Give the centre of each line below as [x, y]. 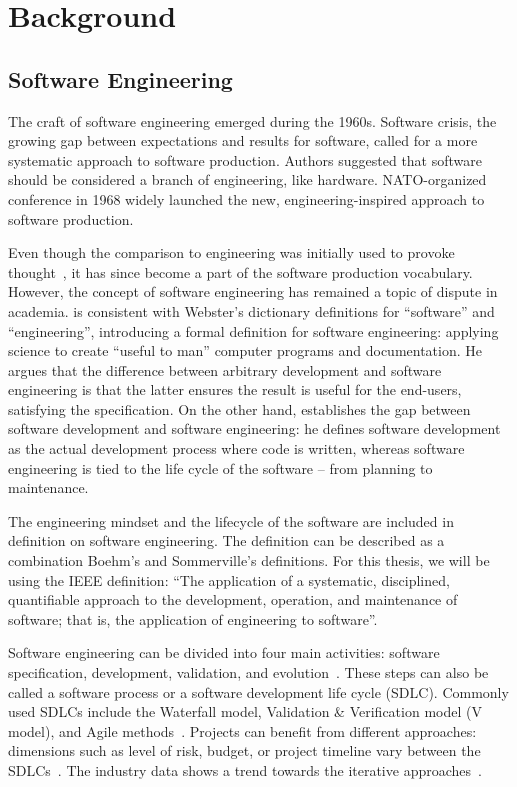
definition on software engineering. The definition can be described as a [226, 540]
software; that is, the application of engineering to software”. [193, 618]
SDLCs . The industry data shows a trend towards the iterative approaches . [245, 769]
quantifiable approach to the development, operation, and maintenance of [233, 599]
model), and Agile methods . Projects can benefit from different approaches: [242, 730]
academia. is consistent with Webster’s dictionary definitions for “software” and [251, 310]
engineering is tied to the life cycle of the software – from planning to [220, 467]
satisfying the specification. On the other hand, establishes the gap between [239, 408]
